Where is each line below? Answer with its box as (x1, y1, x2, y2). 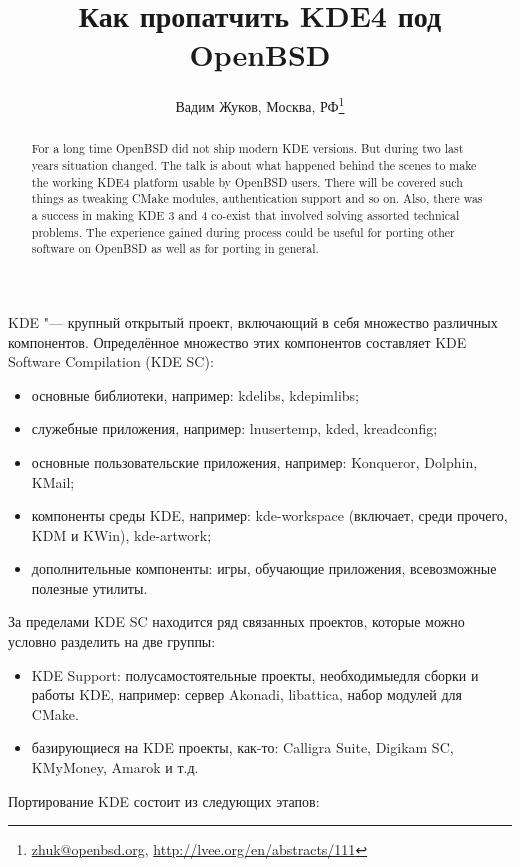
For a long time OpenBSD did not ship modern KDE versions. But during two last (31, 140, 464, 157)
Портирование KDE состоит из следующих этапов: (8, 790, 320, 811)
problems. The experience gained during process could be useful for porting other (31, 223, 455, 240)
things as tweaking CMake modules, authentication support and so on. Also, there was (31, 190, 483, 207)
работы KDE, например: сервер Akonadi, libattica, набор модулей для (31, 684, 462, 705)
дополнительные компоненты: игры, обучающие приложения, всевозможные (31, 558, 497, 579)
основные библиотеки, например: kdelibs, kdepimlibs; (31, 384, 359, 405)
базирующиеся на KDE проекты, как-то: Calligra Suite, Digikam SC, (31, 737, 454, 758)
